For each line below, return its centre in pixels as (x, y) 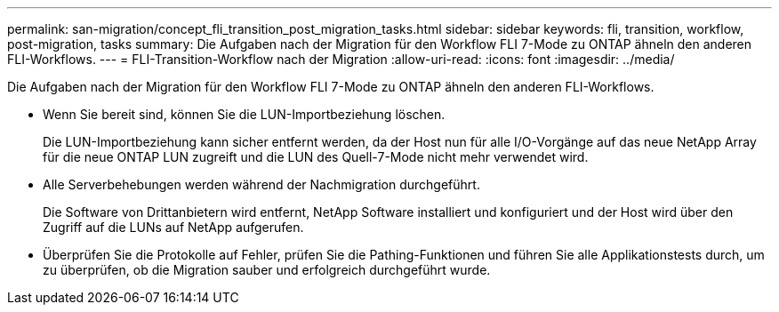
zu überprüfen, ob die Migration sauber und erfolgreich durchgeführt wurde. (267, 270)
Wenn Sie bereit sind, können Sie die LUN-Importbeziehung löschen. (244, 114)
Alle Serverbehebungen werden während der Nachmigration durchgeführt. (261, 184)
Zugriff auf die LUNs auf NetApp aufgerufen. (173, 227)
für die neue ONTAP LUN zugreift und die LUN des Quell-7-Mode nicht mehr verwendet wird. (316, 157)
